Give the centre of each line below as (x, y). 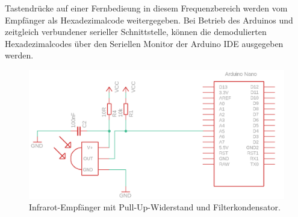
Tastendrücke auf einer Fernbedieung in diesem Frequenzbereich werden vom (146, 8)
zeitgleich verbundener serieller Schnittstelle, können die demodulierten (136, 32)
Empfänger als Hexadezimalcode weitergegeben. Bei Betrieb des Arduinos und (149, 20)
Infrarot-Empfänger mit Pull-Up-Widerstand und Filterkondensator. (155, 207)
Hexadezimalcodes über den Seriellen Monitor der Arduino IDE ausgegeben (144, 43)
